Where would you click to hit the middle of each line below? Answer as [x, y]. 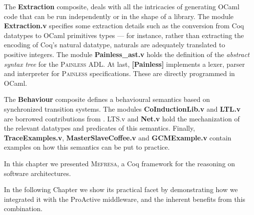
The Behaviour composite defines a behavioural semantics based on [107, 99]
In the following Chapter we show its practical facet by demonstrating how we [121, 189]
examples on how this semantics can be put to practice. [87, 147]
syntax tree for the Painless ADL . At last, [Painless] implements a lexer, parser [125, 64]
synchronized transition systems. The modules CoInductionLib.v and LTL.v [122, 108]
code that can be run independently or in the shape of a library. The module [119, 16]
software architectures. [38, 173]
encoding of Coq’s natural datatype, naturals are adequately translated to [115, 45]
